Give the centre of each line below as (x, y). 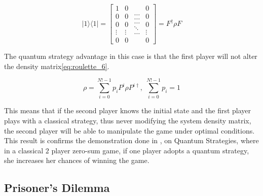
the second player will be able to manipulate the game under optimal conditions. (129, 130)
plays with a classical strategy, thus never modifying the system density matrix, (128, 121)
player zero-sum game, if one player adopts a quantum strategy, (150, 150)
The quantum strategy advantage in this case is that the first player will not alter (131, 56)
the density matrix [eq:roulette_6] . (57, 66)
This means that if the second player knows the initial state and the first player (128, 110)
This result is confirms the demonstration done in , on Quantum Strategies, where (131, 140)
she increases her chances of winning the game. (77, 160)
